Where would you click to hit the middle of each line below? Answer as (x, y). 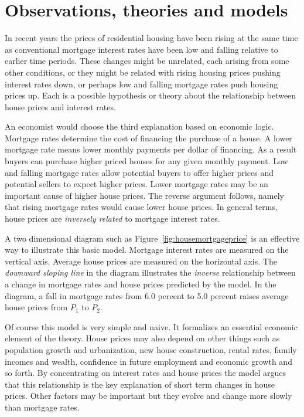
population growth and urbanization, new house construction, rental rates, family (151, 349)
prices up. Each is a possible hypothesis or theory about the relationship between (151, 95)
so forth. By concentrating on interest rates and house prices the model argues (145, 373)
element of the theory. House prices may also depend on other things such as (142, 338)
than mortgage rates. (42, 407)
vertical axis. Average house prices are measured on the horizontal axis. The (141, 261)
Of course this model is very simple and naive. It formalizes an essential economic (151, 326)
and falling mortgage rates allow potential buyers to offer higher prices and (139, 172)
